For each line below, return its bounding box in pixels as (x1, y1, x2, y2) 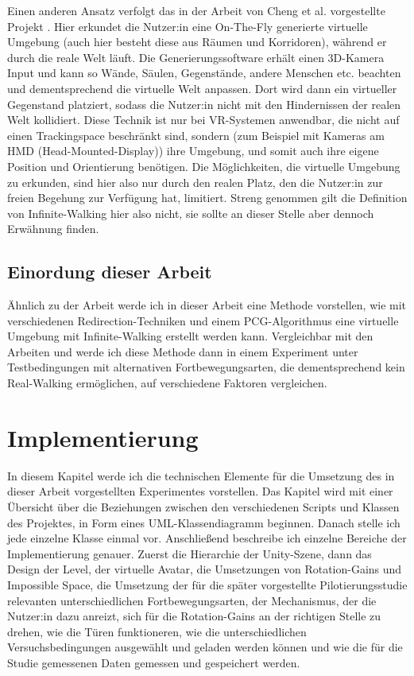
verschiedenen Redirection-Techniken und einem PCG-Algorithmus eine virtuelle (7, 312, 399, 328)
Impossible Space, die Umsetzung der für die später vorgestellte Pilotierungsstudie (7, 576, 408, 592)
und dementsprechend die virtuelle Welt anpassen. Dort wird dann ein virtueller (7, 80, 397, 96)
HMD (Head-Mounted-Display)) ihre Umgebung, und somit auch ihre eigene (7, 142, 379, 159)
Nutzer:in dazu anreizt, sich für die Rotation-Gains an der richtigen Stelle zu (7, 608, 381, 624)
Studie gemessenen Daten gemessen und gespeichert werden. (7, 654, 300, 670)
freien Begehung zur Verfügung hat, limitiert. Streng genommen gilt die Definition (7, 189, 408, 206)
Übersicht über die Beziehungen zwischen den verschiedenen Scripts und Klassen (7, 498, 400, 515)
